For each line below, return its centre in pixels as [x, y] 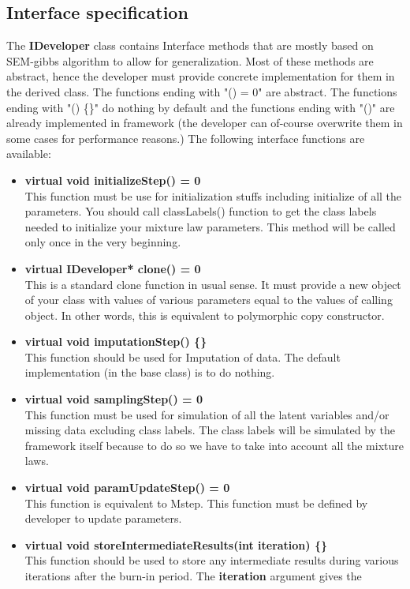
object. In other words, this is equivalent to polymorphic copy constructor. [205, 315]
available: [29, 154]
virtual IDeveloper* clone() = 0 [113, 268]
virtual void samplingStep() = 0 [114, 399]
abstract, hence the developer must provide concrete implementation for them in [201, 76]
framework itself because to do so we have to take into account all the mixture [214, 445]
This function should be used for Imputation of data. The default [183, 356]
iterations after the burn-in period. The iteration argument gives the [193, 576]
